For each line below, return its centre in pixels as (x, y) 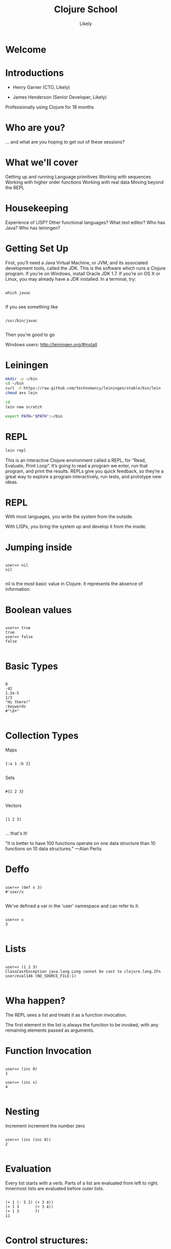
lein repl (16, 450)
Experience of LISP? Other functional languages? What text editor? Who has (85, 222)
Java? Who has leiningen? (33, 228)
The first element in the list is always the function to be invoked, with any (82, 1025)
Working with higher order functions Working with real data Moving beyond (84, 182)
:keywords (16, 707)
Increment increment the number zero (45, 1126)
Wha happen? (35, 1001)
